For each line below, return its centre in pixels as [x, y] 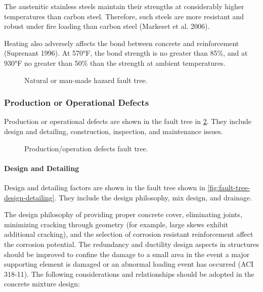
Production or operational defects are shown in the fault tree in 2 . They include [128, 121]
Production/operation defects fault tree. [86, 148]
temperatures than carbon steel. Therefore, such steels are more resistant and [124, 16]
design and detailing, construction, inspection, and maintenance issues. [114, 131]
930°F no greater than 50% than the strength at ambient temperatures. [115, 62]
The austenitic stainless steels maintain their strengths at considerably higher [124, 6]
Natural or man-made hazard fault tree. [86, 80]
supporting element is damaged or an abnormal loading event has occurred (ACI [129, 264]
